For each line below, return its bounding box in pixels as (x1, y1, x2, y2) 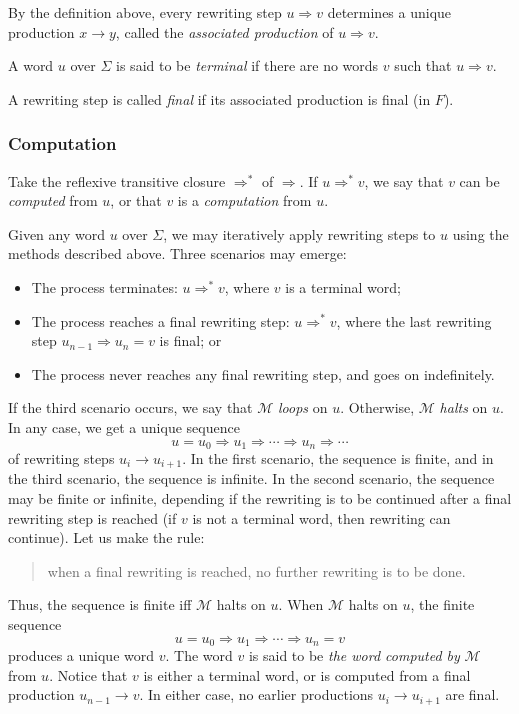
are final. (445, 684, 500, 705)
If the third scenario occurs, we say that (8, 397, 253, 418)
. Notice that (49, 664, 128, 685)
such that (394, 55, 452, 76)
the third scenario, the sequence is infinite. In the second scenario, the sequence (8, 468, 495, 489)
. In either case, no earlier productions (139, 684, 374, 705)
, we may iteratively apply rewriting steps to (163, 223, 436, 244)
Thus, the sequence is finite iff (8, 594, 192, 615)
